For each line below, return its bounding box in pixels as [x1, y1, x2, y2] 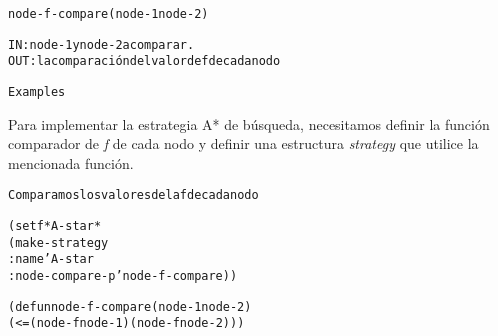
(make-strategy [8, 235, 109, 250]
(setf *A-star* [8, 219, 102, 234]
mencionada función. [8, 152, 134, 173]
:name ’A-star [8, 252, 94, 267]
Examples [8, 84, 66, 99]
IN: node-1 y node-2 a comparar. [8, 37, 195, 52]
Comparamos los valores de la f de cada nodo [8, 188, 259, 203]
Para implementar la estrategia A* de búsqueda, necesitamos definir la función [8, 113, 490, 134]
